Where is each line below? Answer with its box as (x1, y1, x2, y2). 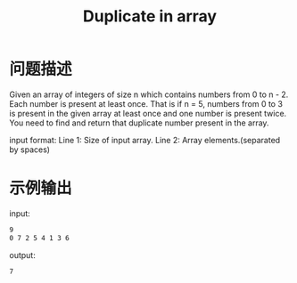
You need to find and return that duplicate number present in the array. (9, 117, 269, 128)
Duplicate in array (83, 6, 217, 27)
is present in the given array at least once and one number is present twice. (9, 108, 287, 118)
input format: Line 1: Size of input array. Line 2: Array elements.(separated (9, 134, 281, 145)
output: (9, 249, 36, 260)
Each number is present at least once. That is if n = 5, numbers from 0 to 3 (9, 98, 284, 109)
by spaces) (9, 144, 51, 155)
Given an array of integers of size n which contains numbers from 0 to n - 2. (9, 89, 289, 100)
